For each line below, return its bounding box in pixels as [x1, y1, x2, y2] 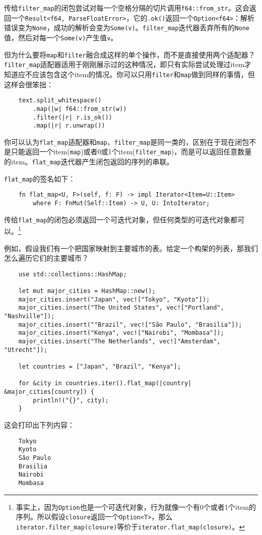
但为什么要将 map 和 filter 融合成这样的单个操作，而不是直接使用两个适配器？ [4, 49, 255, 60]
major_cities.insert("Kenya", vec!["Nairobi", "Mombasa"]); [18, 329, 224, 337]
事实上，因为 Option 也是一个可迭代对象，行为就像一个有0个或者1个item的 [16, 501, 256, 512]
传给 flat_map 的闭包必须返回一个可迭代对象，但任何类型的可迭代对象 [4, 214, 231, 224]
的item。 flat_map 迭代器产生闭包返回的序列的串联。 [4, 156, 174, 167]
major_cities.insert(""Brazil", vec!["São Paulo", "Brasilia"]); [18, 321, 242, 328]
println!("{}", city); [33, 396, 109, 404]
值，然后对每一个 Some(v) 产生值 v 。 [4, 32, 118, 42]
